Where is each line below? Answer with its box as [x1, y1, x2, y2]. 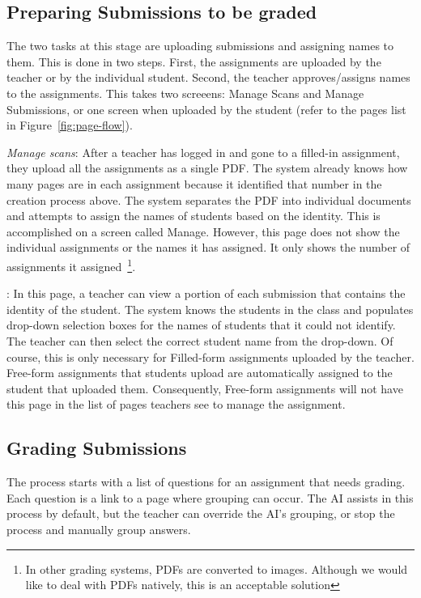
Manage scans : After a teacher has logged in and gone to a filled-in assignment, [6, 143, 400, 160]
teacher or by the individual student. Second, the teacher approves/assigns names [6, 69, 410, 86]
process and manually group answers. [6, 520, 191, 537]
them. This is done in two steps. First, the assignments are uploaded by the [6, 53, 381, 70]
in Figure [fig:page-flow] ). [6, 117, 133, 134]
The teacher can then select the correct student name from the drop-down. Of [6, 332, 393, 349]
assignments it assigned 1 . [6, 255, 136, 274]
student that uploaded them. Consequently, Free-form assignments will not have [6, 380, 403, 397]
